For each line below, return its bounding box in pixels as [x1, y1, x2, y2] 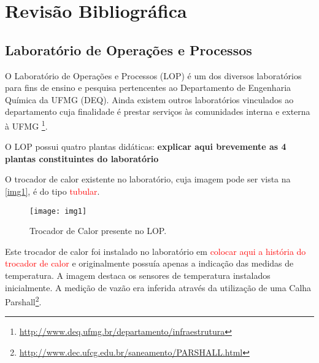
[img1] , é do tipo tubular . [5, 184, 100, 197]
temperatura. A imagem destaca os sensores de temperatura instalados [5, 269, 271, 282]
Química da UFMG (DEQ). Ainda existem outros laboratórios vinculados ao [5, 93, 294, 106]
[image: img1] [29, 206, 87, 216]
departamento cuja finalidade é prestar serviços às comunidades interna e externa [5, 105, 310, 118]
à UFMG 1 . [5, 117, 48, 132]
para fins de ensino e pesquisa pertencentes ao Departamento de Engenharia [5, 81, 291, 94]
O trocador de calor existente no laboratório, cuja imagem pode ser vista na [5, 173, 291, 185]
